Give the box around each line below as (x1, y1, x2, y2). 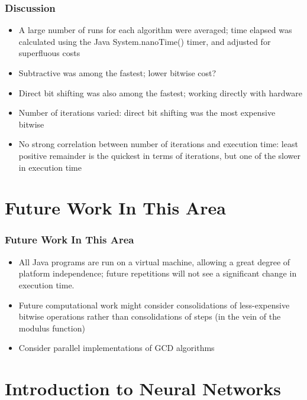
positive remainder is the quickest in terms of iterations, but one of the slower (18, 149, 301, 161)
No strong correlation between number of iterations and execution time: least (18, 138, 298, 150)
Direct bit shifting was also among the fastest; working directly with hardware (18, 86, 302, 99)
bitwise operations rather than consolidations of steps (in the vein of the (18, 310, 281, 323)
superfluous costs (18, 47, 80, 59)
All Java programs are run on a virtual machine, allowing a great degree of (18, 255, 290, 268)
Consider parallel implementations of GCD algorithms (18, 342, 215, 354)
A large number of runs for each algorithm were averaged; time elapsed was (18, 24, 292, 36)
